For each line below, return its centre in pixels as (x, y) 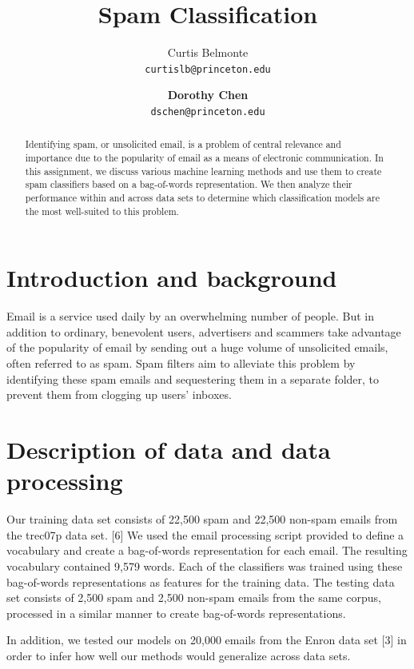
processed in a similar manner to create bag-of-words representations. (176, 613)
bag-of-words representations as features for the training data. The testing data (201, 581)
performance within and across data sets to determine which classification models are (202, 198)
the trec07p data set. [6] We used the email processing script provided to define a (205, 534)
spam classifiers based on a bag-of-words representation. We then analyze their (189, 184)
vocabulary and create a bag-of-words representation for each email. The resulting (207, 550)
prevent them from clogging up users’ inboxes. (119, 394)
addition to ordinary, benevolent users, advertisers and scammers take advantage (204, 331)
